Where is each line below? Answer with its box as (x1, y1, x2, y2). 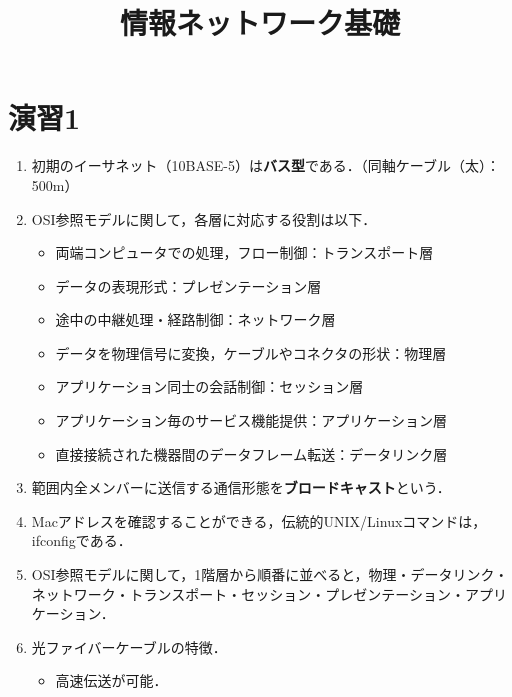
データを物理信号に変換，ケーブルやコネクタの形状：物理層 (55, 342, 447, 363)
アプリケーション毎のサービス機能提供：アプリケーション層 (55, 410, 448, 431)
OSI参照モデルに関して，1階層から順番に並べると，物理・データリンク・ (31, 564, 509, 585)
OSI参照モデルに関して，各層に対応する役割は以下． (31, 208, 377, 229)
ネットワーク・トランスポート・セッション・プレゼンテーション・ (31, 583, 465, 604)
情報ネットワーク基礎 (119, 2, 400, 43)
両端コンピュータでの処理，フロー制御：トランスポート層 (55, 242, 434, 263)
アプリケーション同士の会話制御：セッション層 (55, 376, 364, 397)
